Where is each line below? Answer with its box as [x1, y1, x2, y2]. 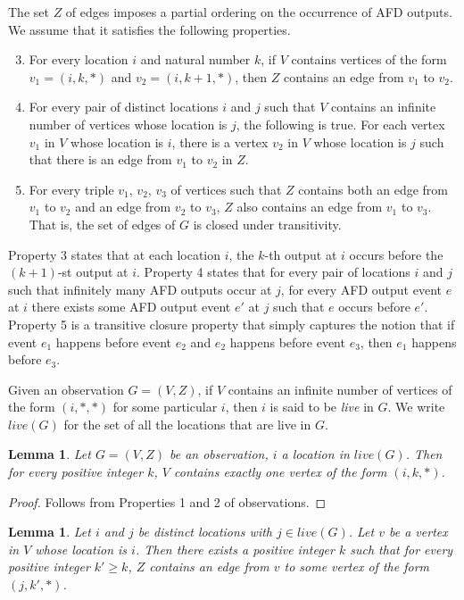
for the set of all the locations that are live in [63, 414, 311, 433]
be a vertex [389, 522, 448, 541]
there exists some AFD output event [31, 297, 231, 316]
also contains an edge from [236, 197, 383, 216]
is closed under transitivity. [193, 214, 342, 233]
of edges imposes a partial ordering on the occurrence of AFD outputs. [65, 3, 452, 21]
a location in [281, 445, 350, 463]
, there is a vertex [171, 132, 269, 151]
